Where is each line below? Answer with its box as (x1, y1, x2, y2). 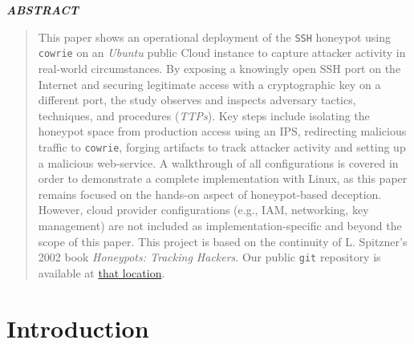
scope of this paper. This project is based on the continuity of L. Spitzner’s (38, 233, 408, 249)
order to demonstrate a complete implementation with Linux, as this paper (38, 170, 408, 187)
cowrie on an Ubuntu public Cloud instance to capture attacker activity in (38, 44, 406, 61)
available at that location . (38, 264, 165, 281)
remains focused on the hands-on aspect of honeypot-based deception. (38, 185, 382, 202)
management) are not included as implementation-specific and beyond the (38, 217, 402, 233)
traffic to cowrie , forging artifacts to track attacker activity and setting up (38, 138, 406, 155)
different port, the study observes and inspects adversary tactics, (38, 91, 356, 108)
